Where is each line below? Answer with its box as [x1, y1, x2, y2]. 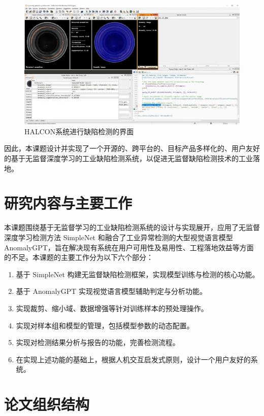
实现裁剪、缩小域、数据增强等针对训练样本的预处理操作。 [16, 302, 208, 313]
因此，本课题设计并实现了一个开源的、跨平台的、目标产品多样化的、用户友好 [4, 143, 260, 154]
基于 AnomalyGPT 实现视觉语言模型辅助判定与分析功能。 [16, 286, 207, 296]
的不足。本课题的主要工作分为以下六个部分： [4, 252, 153, 262]
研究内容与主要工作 [4, 193, 133, 213]
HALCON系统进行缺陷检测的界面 [24, 126, 134, 136]
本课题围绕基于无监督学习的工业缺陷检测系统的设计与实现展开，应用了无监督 [4, 222, 260, 233]
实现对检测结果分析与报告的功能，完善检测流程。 [16, 337, 180, 348]
